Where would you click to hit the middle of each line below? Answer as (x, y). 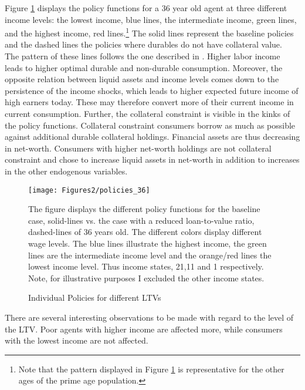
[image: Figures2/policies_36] (89, 190)
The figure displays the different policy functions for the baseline (144, 209)
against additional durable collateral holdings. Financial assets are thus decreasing (152, 137)
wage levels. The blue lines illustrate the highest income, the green (148, 243)
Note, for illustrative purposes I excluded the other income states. (146, 278)
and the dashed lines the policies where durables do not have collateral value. (143, 44)
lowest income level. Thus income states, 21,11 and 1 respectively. (146, 266)
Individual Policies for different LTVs (95, 297)
